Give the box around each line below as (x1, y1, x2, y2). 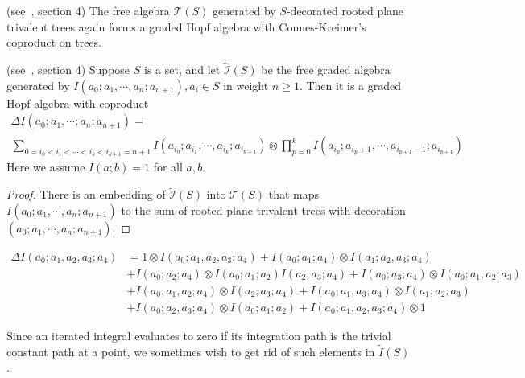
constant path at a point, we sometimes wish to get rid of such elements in (6, 343, 375, 360)
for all (153, 158, 183, 175)
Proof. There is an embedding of (6, 186, 166, 203)
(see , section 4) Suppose (6, 61, 130, 77)
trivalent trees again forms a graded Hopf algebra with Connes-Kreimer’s (6, 18, 366, 35)
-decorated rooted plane (286, 2, 404, 18)
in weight (223, 76, 269, 93)
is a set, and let (143, 61, 221, 77)
